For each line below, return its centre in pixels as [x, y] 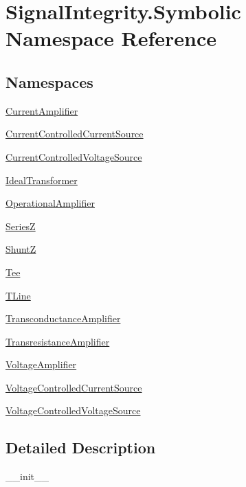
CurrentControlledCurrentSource [75, 134]
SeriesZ [21, 226]
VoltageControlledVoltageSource [73, 410]
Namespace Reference [111, 38]
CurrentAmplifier [42, 110]
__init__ [27, 476]
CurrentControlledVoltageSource [74, 156]
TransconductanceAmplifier [63, 318]
